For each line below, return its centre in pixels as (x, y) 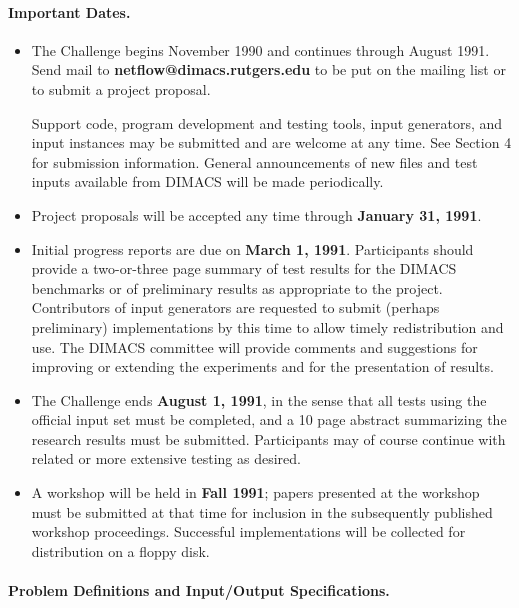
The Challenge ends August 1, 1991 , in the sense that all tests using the (259, 399)
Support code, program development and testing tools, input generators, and (267, 122)
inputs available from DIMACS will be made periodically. (207, 181)
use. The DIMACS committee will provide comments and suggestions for (254, 346)
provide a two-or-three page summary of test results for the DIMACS (244, 268)
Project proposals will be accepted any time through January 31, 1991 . (256, 214)
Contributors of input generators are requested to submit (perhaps (235, 307)
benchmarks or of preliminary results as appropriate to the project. (237, 287)
